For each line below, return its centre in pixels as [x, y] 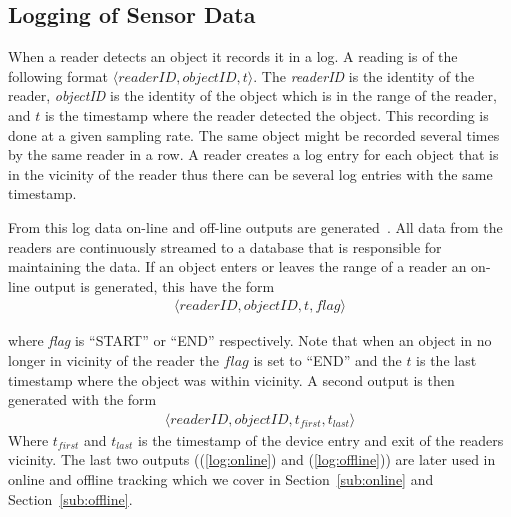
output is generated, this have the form [154, 285]
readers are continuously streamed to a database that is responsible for [225, 246]
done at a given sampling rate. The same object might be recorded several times [254, 134]
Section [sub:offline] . [70, 498]
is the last [446, 359]
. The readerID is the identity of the [364, 75]
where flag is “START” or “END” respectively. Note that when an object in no [250, 340]
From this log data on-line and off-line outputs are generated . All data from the [255, 226]
